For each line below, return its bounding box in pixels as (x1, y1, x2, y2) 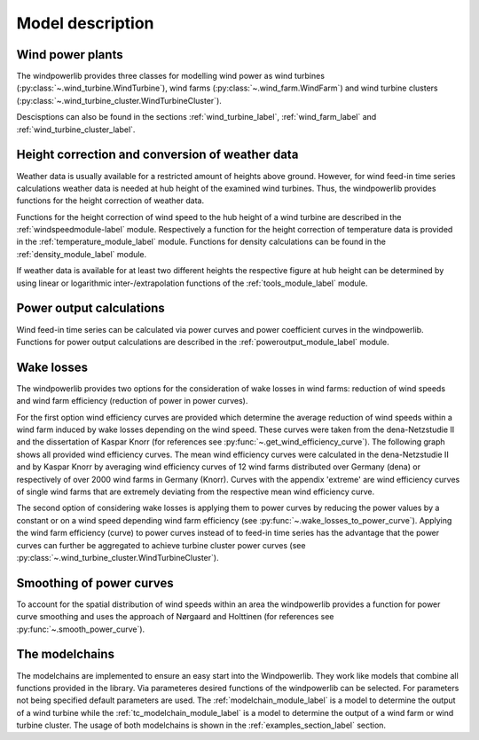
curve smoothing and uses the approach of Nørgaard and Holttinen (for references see (16, 611, 334, 622)
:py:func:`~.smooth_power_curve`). (16, 624, 145, 634)
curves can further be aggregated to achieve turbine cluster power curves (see (16, 539, 306, 550)
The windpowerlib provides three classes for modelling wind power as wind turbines (16, 71, 326, 82)
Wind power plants (16, 47, 123, 62)
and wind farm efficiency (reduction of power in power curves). (16, 396, 248, 406)
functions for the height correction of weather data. (16, 195, 204, 206)
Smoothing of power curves (16, 575, 174, 590)
